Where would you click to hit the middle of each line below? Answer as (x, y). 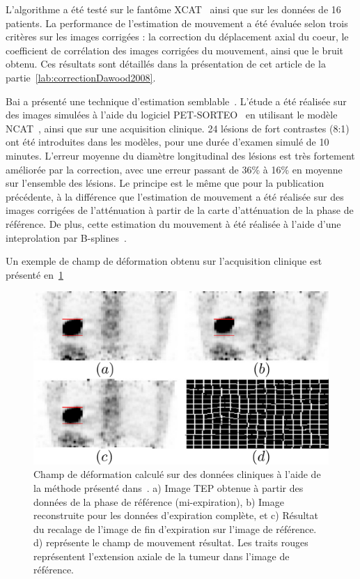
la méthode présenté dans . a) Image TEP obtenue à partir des (169, 487)
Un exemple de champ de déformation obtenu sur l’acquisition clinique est (164, 261)
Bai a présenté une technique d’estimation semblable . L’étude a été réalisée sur (176, 101)
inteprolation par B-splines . (66, 237)
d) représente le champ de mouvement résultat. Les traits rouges (171, 542)
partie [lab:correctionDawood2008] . (81, 77)
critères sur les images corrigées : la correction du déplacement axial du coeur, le (177, 37)
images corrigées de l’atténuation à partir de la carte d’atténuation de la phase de (180, 210)
